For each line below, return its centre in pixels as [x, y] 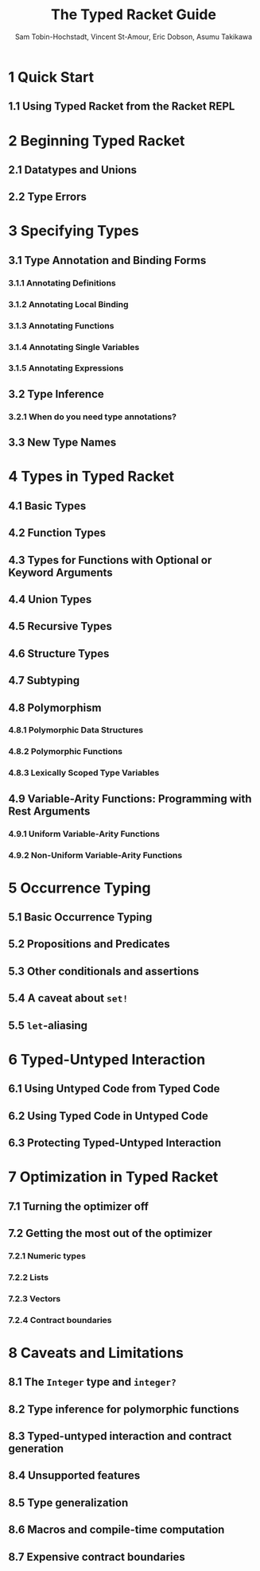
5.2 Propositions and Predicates [89, 944]
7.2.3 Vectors [35, 1298]
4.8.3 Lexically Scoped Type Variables [84, 773]
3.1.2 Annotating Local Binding [68, 304]
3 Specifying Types [74, 231]
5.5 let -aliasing [48, 1025]
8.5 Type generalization [68, 1502]
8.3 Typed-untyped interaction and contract [120, 1436]
